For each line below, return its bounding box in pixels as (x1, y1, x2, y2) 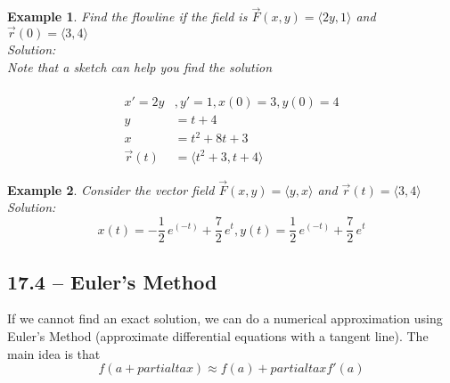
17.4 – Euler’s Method (7, 267, 217, 295)
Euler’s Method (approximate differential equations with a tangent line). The (7, 326, 429, 345)
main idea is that (7, 344, 101, 363)
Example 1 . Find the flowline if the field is (7, 7, 248, 26)
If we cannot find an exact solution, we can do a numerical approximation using (7, 309, 443, 328)
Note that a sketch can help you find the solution (7, 57, 272, 76)
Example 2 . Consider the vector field (7, 180, 215, 199)
